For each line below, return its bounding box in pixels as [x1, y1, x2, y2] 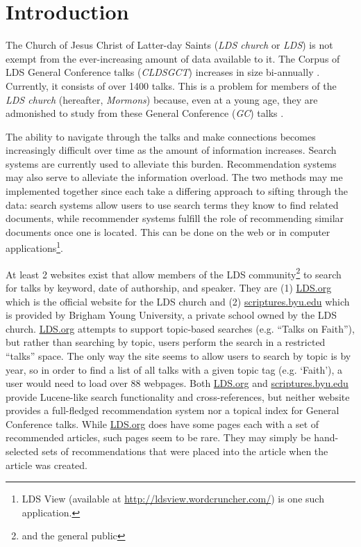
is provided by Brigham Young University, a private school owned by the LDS [6, 308, 337, 322]
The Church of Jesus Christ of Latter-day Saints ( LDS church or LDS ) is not [6, 38, 333, 52]
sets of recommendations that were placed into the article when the [42, 444, 328, 459]
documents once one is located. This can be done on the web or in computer [6, 224, 330, 239]
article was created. [6, 457, 87, 472]
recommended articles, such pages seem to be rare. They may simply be [6, 430, 311, 445]
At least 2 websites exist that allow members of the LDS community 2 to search [6, 264, 342, 281]
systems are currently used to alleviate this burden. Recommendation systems [6, 156, 337, 171]
